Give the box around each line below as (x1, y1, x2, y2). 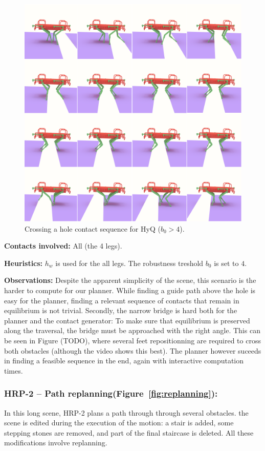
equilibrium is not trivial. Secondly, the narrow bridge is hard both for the (4, 305, 237, 316)
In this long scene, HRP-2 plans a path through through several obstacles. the (4, 407, 249, 418)
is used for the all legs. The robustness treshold (55, 257, 204, 268)
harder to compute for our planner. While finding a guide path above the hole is (4, 284, 256, 295)
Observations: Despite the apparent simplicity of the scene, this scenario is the (4, 275, 256, 285)
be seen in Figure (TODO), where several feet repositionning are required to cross (4, 335, 261, 345)
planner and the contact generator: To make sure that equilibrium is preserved (4, 315, 250, 325)
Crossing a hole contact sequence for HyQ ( (25, 223, 161, 234)
